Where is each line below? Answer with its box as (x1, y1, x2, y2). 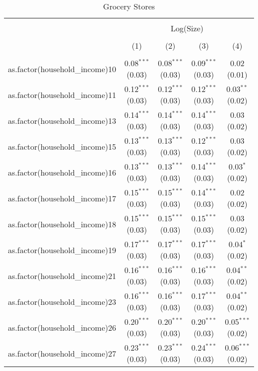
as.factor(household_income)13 (8, 114, 117, 126)
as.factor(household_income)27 (8, 347, 117, 359)
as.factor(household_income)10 (8, 63, 117, 75)
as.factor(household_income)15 (8, 140, 117, 152)
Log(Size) (171, 22, 204, 34)
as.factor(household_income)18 (8, 218, 117, 230)
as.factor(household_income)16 (8, 166, 117, 178)
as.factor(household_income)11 (8, 89, 117, 100)
